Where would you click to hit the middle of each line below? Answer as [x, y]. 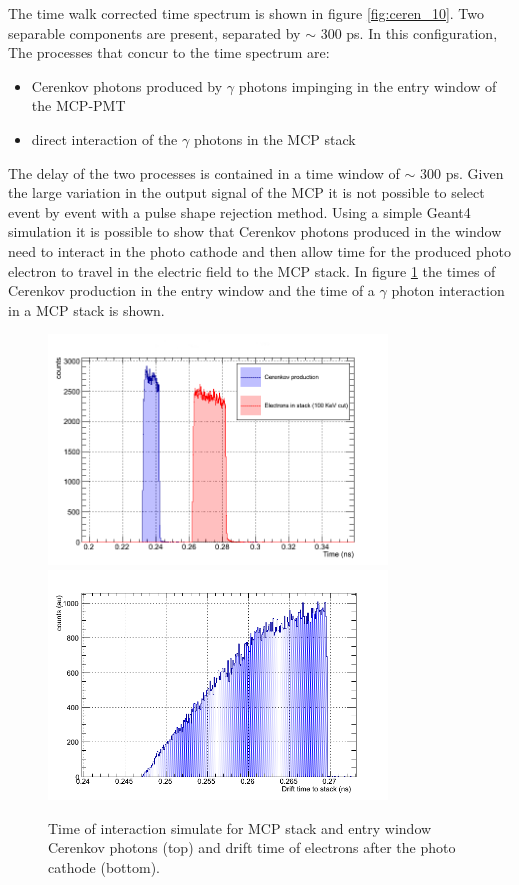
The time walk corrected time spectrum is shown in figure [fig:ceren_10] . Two [246, 13]
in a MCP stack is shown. [86, 309]
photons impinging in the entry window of [367, 85]
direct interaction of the [104, 138]
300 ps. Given [462, 172]
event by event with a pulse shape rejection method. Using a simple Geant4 [239, 211]
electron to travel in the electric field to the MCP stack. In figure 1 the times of [252, 270]
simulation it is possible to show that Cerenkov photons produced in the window [255, 231]
